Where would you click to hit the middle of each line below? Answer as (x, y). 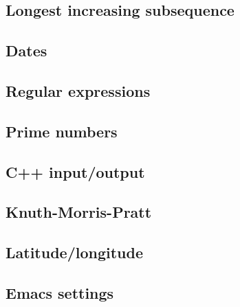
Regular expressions (78, 90)
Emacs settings (60, 292)
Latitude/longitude (74, 252)
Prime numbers (62, 131)
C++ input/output (75, 171)
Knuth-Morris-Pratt (79, 212)
